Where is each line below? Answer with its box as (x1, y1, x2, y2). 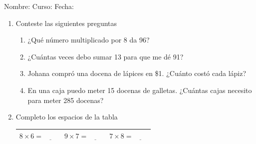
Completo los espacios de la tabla (15, 111, 118, 122)
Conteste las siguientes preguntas (15, 17, 117, 28)
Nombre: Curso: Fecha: (4, 1, 74, 11)
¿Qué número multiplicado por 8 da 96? (27, 34, 150, 45)
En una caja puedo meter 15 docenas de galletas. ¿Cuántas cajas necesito (27, 84, 252, 95)
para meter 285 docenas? (27, 94, 104, 105)
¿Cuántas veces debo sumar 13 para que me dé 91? (27, 51, 184, 61)
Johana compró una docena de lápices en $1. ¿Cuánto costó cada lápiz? (27, 68, 247, 78)
